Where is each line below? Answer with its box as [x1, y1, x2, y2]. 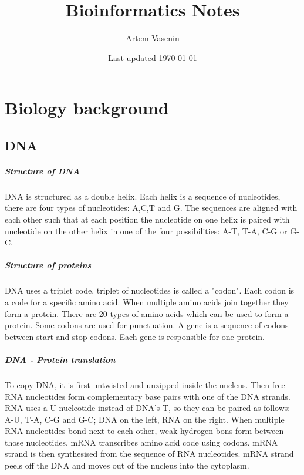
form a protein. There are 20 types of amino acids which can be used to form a [5, 307, 289, 319]
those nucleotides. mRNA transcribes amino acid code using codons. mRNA [5, 436, 278, 448]
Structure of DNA [5, 164, 80, 177]
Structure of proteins [5, 259, 92, 271]
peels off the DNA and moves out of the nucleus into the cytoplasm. [5, 459, 249, 471]
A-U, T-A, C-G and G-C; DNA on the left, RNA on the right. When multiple [5, 413, 285, 425]
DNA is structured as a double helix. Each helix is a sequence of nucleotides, [5, 190, 281, 202]
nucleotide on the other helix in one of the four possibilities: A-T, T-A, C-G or [5, 224, 288, 237]
